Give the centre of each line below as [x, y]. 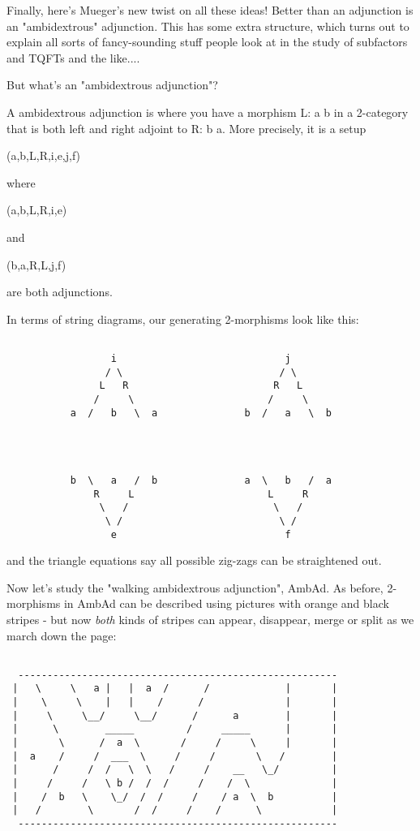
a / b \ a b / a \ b [201, 413]
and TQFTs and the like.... [73, 57]
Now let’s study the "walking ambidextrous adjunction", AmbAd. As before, [195, 587]
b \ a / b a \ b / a [201, 480]
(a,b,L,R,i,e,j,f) [44, 155]
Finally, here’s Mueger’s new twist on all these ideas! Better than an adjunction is [210, 10]
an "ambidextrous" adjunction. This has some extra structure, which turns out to [208, 26]
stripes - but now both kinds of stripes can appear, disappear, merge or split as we [210, 619]
